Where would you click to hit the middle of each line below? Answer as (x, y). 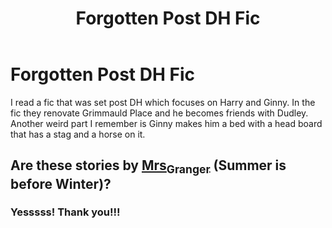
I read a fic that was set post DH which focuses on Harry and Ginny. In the (163, 102)
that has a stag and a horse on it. (78, 134)
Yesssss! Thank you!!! (65, 212)
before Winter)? (61, 183)
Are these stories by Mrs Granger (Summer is (148, 167)
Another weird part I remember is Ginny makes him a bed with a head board (166, 123)
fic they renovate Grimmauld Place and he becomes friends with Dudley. (159, 113)
